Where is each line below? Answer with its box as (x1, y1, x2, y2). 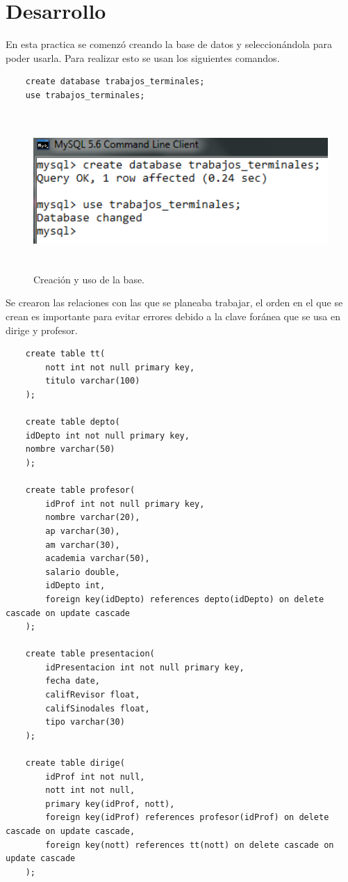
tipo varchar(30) (45, 717, 125, 727)
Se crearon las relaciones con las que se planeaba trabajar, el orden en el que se (6, 295, 343, 310)
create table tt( (25, 349, 106, 359)
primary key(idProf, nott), (45, 798, 175, 809)
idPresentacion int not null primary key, (45, 662, 245, 672)
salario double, (45, 567, 120, 577)
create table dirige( (25, 758, 125, 769)
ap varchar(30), (45, 526, 120, 536)
